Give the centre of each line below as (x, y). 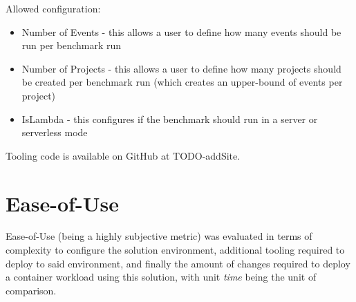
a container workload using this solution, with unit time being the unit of (161, 277)
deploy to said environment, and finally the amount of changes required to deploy (178, 263)
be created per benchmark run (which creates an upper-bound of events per (182, 82)
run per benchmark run (72, 45)
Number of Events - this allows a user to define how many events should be (181, 31)
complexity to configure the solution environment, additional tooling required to (175, 250)
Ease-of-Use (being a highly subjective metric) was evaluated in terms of (159, 236)
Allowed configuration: (53, 8)
